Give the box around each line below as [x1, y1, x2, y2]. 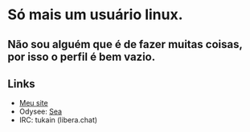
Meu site [18, 98, 49, 108]
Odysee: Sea [18, 106, 62, 117]
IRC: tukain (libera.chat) [18, 115, 98, 125]
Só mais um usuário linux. [7, 6, 183, 24]
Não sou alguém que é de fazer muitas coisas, [7, 38, 243, 51]
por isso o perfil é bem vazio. [7, 50, 156, 63]
